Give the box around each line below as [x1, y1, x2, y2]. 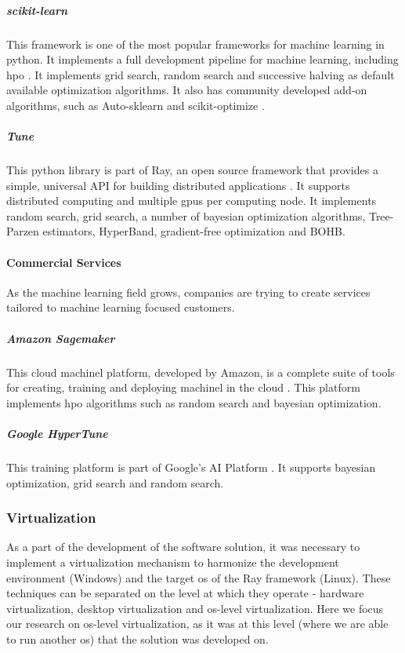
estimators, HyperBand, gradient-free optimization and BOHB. [42, 223, 345, 239]
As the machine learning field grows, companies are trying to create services [6, 283, 371, 300]
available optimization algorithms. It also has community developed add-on [6, 82, 367, 98]
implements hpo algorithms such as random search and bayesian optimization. [6, 394, 381, 410]
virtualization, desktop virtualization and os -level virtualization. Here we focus [6, 600, 384, 616]
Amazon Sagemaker [6, 330, 115, 346]
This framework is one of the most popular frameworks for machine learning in [6, 35, 385, 52]
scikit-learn [6, 2, 68, 18]
